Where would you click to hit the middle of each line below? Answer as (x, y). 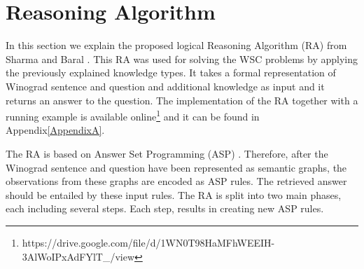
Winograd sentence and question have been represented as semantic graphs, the (176, 167)
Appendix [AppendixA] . (55, 130)
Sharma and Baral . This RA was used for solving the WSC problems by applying (182, 58)
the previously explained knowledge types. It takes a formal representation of (171, 73)
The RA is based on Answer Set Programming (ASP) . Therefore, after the (167, 153)
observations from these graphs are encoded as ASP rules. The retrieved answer (176, 181)
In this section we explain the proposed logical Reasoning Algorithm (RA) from (176, 45)
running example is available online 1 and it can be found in (133, 115)
